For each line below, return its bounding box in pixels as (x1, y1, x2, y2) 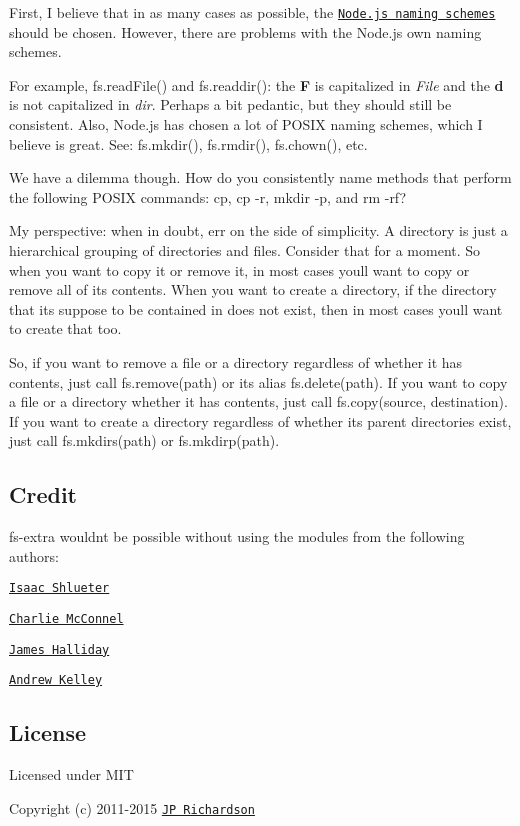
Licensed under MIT (9, 764, 134, 785)
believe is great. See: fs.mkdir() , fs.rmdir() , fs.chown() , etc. (9, 133, 368, 154)
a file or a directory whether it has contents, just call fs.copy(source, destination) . (9, 391, 508, 412)
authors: (9, 545, 59, 566)
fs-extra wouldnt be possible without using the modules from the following (9, 526, 465, 547)
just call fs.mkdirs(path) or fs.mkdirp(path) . (9, 430, 280, 451)
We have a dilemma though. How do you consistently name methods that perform (9, 167, 512, 188)
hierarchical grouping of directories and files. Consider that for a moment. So (9, 240, 481, 260)
